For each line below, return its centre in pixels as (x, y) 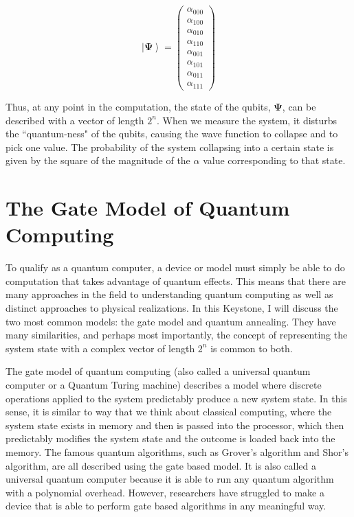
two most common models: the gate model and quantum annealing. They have (171, 321)
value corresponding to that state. (274, 160)
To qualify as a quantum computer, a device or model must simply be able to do (175, 267)
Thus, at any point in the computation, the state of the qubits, (138, 106)
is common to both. (252, 348)
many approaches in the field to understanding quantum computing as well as (169, 294)
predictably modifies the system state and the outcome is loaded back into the (170, 438)
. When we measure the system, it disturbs (247, 120)
